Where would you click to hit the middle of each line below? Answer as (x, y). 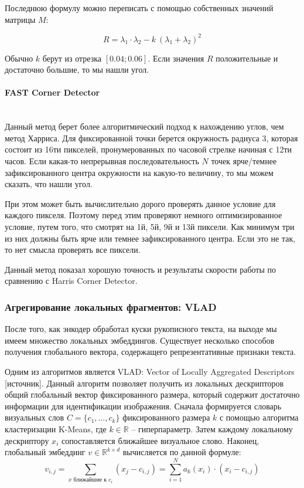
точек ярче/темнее (244, 161)
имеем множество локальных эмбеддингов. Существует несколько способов (140, 340)
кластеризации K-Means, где (56, 428)
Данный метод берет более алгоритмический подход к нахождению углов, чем (144, 126)
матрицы (20, 19)
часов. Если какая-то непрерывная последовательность (102, 161)
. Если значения (176, 58)
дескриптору (27, 440)
